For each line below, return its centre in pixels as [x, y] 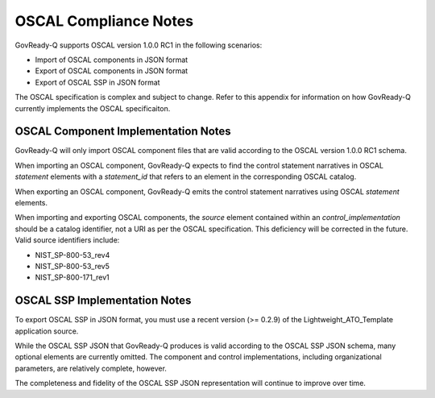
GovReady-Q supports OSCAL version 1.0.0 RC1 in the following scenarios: [139, 45]
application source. [47, 331]
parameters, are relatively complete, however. [91, 368]
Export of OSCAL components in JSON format [112, 71]
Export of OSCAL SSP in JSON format [97, 82]
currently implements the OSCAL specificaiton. [93, 108]
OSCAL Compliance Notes [104, 21]
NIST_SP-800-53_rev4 [72, 255]
